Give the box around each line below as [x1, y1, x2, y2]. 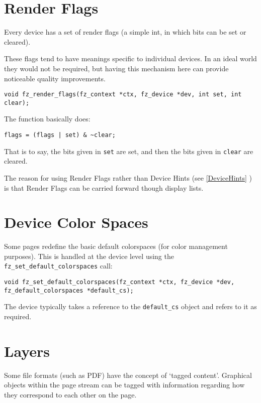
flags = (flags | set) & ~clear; [4, 131, 116, 139]
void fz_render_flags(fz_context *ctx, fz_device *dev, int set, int [4, 91, 242, 98]
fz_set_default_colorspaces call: [4, 260, 113, 271]
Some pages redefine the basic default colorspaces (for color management [4, 241, 228, 251]
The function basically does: [4, 113, 91, 124]
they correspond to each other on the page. [4, 389, 137, 399]
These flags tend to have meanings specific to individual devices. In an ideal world [4, 53, 257, 64]
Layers [4, 340, 50, 361]
